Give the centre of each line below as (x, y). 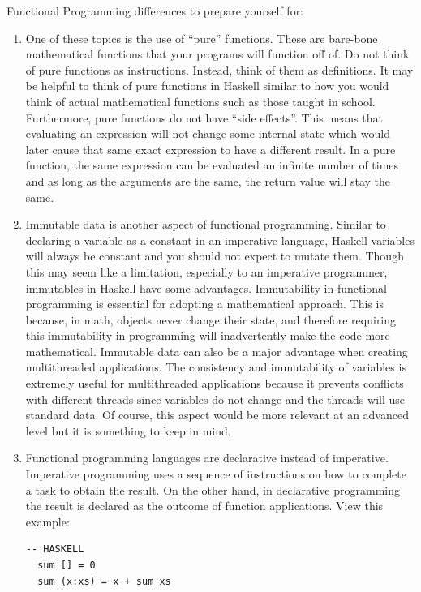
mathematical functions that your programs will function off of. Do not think (217, 54)
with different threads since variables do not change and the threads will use (215, 399)
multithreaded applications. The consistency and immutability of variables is (216, 367)
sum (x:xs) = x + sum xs (104, 581)
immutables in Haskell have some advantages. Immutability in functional (206, 287)
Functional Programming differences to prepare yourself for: (155, 11)
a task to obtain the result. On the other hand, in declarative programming (213, 489)
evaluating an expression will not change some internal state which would (208, 133)
